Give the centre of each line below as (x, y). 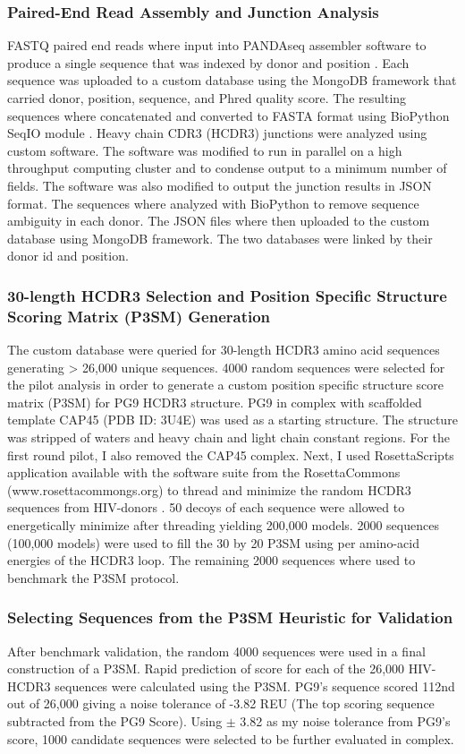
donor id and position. (68, 256)
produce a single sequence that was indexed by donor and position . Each (208, 62)
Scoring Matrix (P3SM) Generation (139, 316)
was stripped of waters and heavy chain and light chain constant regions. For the (229, 437)
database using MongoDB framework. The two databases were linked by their (220, 238)
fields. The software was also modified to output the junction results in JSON (220, 185)
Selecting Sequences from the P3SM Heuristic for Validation (230, 617)
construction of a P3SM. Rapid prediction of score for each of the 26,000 (206, 668)
